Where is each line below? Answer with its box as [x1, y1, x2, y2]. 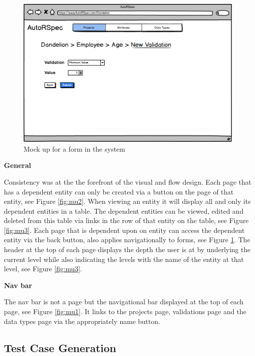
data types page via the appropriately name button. [4, 316, 160, 326]
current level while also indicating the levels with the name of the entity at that [4, 254, 244, 264]
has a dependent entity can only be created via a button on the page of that [4, 186, 234, 196]
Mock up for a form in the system [24, 143, 125, 154]
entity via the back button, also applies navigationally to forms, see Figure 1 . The [4, 234, 251, 245]
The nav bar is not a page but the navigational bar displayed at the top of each [4, 296, 244, 307]
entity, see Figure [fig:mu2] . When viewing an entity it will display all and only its [4, 196, 251, 206]
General [4, 160, 31, 170]
